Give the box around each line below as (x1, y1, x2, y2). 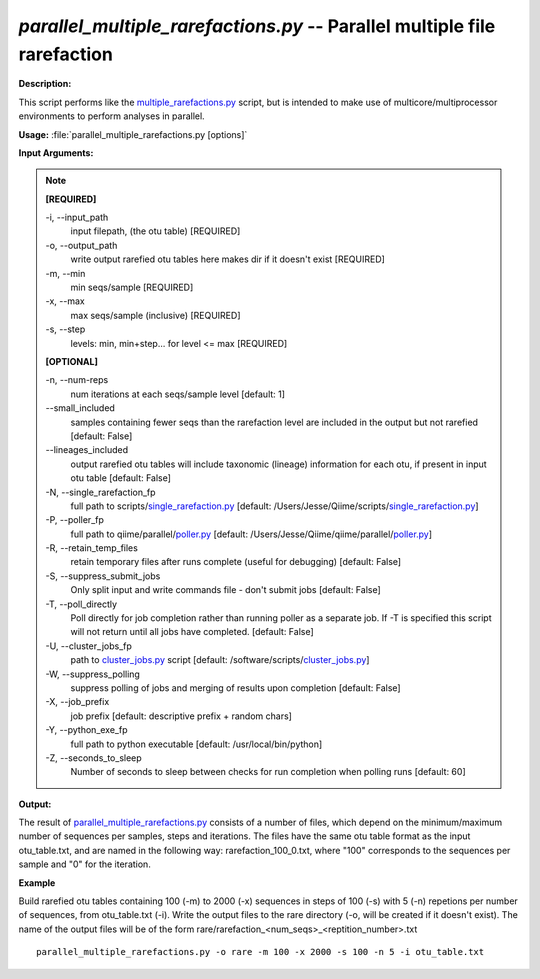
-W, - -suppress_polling (45, 668, 140, 680)
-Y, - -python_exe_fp (45, 724, 128, 736)
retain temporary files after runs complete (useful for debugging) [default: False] (70, 556, 402, 568)
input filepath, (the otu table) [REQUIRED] (70, 225, 241, 237)
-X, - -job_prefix (45, 696, 110, 708)
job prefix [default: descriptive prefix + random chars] (70, 710, 292, 722)
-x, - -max (45, 295, 85, 307)
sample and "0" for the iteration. (18, 858, 152, 870)
